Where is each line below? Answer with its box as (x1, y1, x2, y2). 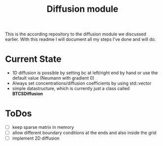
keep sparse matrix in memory (12, 124, 74, 130)
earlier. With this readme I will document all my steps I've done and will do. (5, 36, 156, 42)
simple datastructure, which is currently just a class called (12, 86, 130, 91)
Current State (5, 54, 62, 65)
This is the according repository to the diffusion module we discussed (5, 31, 146, 37)
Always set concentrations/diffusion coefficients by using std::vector (12, 80, 152, 87)
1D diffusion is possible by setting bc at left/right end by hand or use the (12, 70, 158, 76)
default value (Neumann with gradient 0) (12, 75, 95, 81)
